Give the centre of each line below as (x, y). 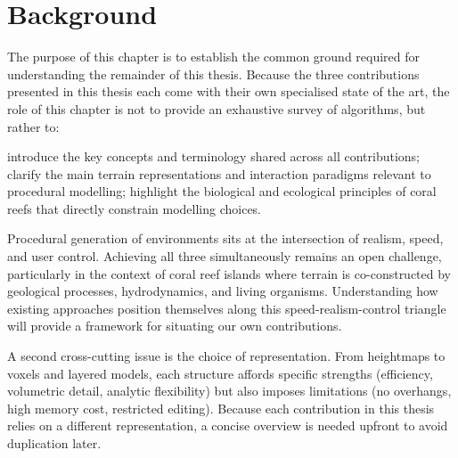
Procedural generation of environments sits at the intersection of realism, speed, (225, 238)
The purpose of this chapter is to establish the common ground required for (214, 57)
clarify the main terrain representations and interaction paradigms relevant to (219, 173)
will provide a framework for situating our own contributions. (175, 326)
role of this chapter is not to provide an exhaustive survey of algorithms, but (217, 108)
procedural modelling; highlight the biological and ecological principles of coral (222, 191)
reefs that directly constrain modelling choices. (135, 208)
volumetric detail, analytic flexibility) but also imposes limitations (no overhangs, (229, 391)
